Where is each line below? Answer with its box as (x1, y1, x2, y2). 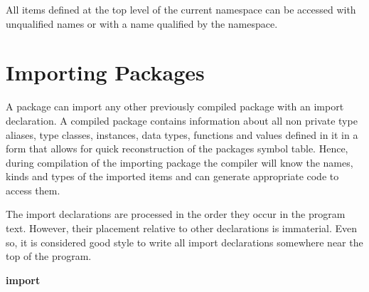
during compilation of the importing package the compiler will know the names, (6, 155, 353, 170)
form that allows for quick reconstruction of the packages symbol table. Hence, (6, 141, 348, 156)
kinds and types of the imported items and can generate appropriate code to (6, 169, 339, 184)
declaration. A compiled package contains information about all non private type (6, 113, 358, 127)
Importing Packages (6, 58, 205, 87)
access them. (6, 182, 60, 197)
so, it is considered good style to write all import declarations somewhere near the (6, 234, 363, 249)
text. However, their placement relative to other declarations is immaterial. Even (6, 221, 358, 236)
